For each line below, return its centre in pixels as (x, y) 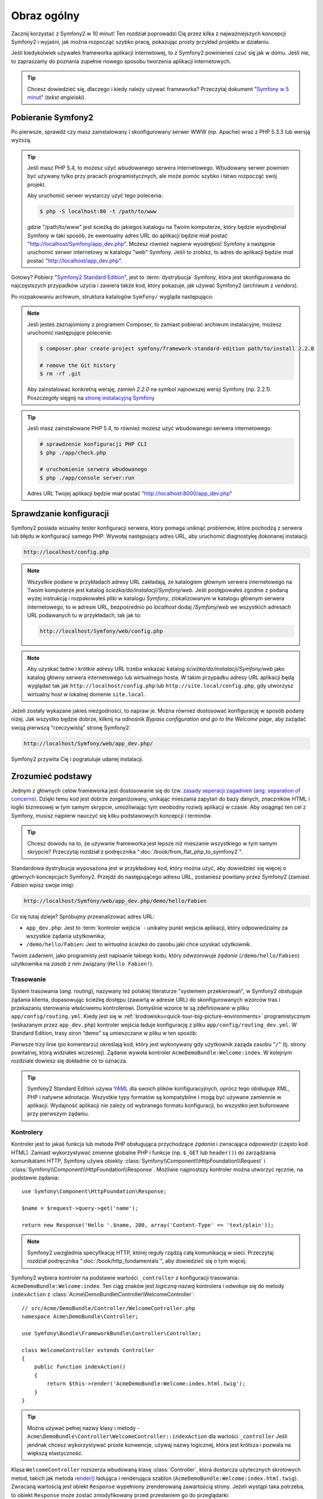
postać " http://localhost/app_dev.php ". (75, 260)
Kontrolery (27, 1132)
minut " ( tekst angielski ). (57, 97)
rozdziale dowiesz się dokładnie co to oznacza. (69, 1061)
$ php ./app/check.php (73, 452)
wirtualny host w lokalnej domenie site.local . (86, 694)
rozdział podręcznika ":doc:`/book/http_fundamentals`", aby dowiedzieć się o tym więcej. (137, 1261)
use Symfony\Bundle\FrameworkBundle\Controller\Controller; (112, 1333)
